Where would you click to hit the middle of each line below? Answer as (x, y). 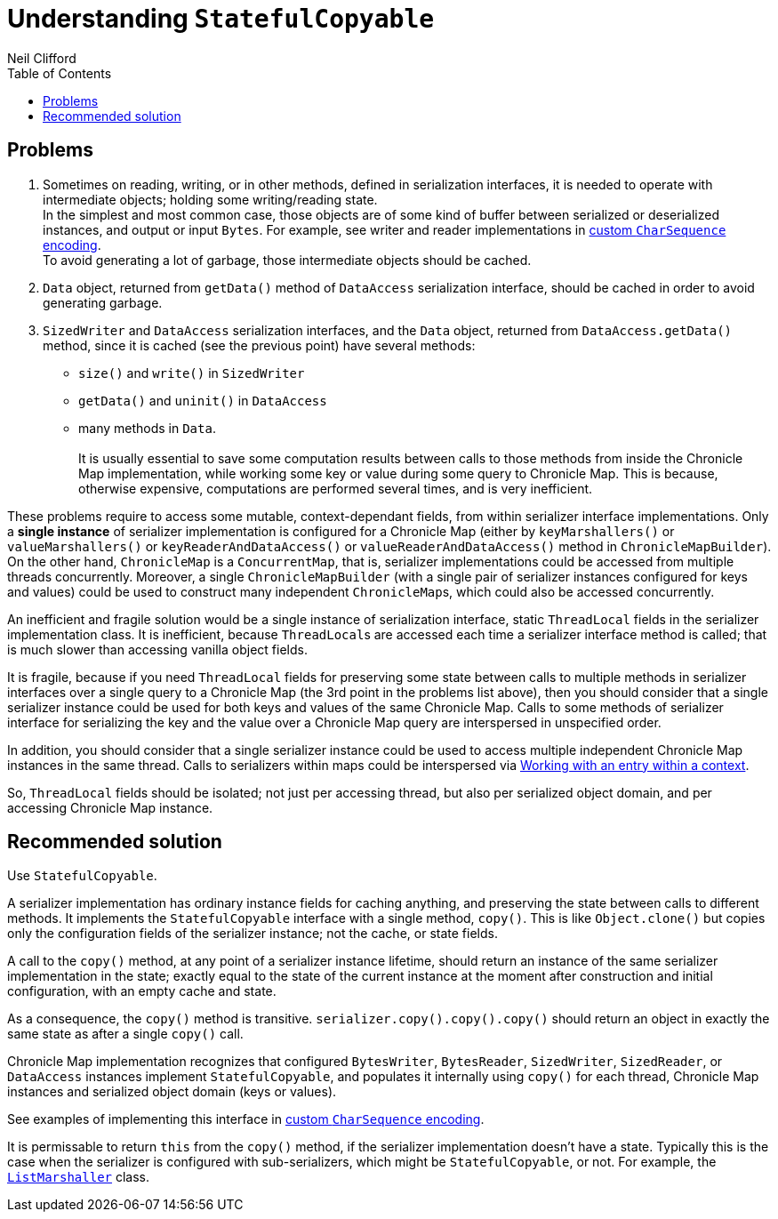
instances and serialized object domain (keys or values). (172, 1092)
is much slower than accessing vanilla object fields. (157, 649)
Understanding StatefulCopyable (221, 19)
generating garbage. (103, 302)
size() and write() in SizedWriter (192, 373)
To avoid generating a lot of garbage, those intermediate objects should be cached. (287, 260)
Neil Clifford (42, 58)
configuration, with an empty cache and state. (142, 991)
